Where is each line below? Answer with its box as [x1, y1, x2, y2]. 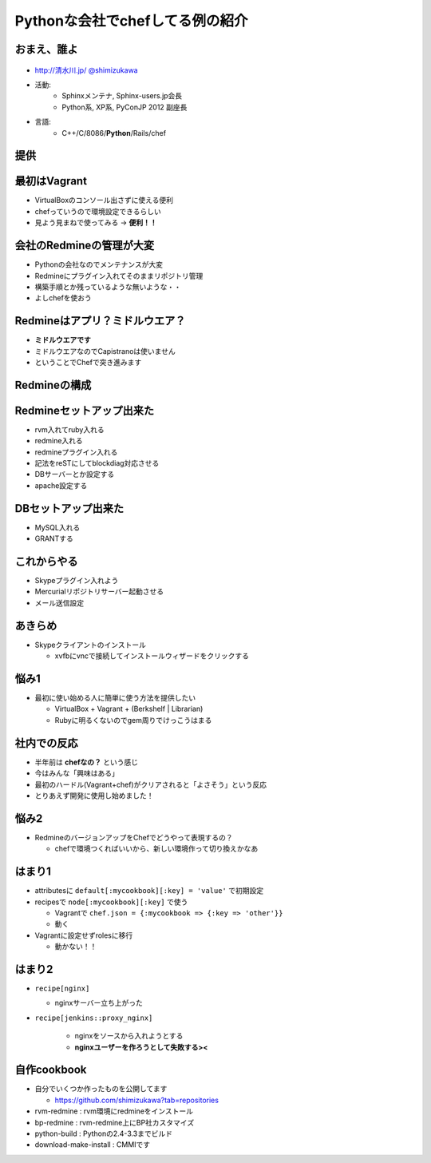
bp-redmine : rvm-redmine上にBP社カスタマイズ [34, 1117, 195, 1127]
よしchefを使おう [34, 293, 92, 303]
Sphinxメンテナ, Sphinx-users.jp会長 [61, 91, 183, 101]
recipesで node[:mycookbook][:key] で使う [34, 897, 188, 907]
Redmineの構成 [14, 378, 92, 391]
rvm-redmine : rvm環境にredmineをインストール [34, 1106, 194, 1116]
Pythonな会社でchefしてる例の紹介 [14, 12, 248, 30]
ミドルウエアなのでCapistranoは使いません [34, 346, 176, 355]
